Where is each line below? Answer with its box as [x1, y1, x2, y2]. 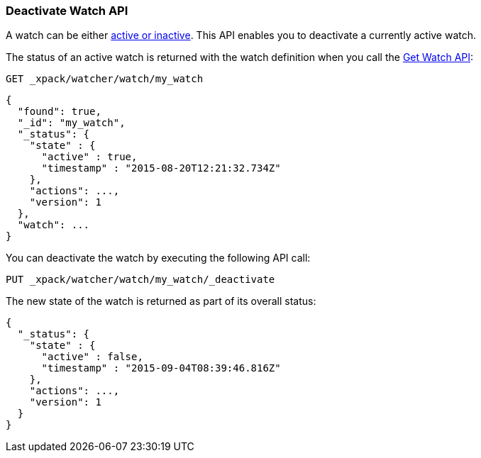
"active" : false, [41, 351, 143, 363]
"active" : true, [41, 151, 138, 163]
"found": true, [17, 106, 101, 118]
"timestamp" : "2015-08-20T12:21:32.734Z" [41, 162, 281, 174]
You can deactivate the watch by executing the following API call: [6, 252, 311, 264]
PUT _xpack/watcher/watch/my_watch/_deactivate [6, 274, 275, 286]
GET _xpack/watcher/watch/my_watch [6, 73, 204, 85]
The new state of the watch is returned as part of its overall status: [6, 295, 316, 308]
